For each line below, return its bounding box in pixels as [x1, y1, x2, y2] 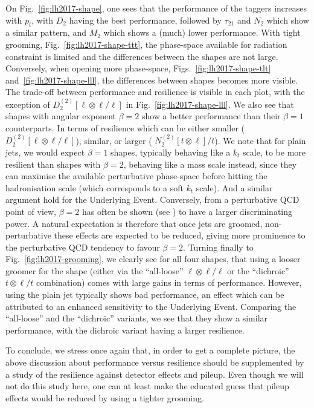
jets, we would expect [5, 145, 85, 158]
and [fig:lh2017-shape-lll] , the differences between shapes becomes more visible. [5, 73, 298, 86]
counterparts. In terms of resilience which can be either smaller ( [5, 121, 245, 134]
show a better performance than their [141, 110, 281, 122]
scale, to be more [243, 145, 306, 158]
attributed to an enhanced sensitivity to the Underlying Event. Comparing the [5, 300, 296, 312]
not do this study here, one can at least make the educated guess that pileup [5, 380, 289, 392]
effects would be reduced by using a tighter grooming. [5, 391, 204, 404]
